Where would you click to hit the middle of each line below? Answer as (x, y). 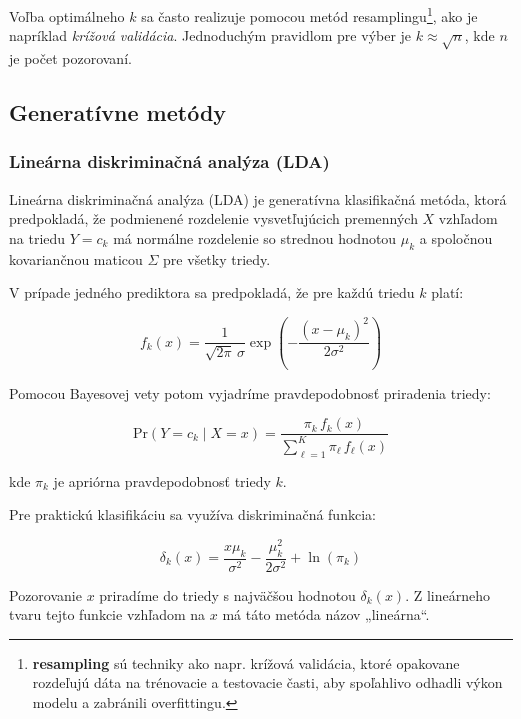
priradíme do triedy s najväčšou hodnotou (227, 594)
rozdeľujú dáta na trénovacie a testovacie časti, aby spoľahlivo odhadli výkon (267, 682)
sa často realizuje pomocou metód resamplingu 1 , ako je (309, 14)
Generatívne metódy (118, 112)
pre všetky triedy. (217, 258)
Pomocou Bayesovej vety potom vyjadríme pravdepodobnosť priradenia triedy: (250, 392)
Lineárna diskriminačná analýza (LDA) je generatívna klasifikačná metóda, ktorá (258, 198)
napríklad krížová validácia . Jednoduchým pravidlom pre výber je (210, 35)
